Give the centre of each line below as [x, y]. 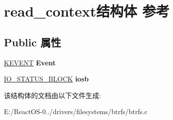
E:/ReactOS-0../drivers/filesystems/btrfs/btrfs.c [76, 111]
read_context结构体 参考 [87, 11]
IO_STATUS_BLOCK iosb [46, 79]
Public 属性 [33, 42]
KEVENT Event [30, 62]
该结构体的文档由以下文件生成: [52, 95]
